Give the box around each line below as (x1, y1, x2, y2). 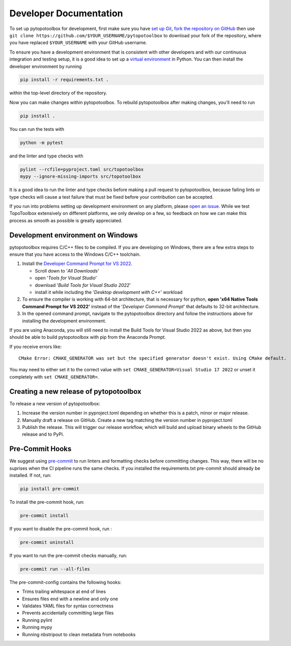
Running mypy (22, 624, 53, 630)
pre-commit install (20, 513, 69, 518)
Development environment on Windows (9, 231, 138, 239)
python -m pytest (20, 140, 64, 145)
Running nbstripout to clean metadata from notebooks (22, 631, 136, 637)
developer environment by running (9, 63, 82, 69)
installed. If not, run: (9, 472, 51, 478)
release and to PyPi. (22, 431, 64, 438)
